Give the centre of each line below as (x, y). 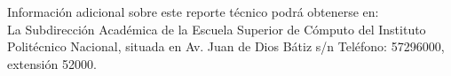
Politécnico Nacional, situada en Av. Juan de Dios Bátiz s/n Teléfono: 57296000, (226, 46)
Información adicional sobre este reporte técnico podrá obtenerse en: (193, 11)
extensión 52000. (52, 63)
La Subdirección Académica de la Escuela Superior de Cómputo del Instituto (217, 29)
